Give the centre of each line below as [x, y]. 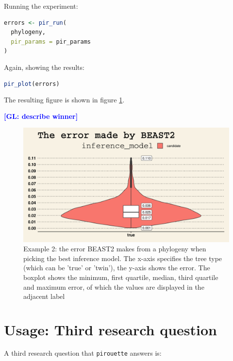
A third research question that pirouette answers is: [83, 353]
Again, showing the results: [44, 67]
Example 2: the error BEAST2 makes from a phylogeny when [115, 249]
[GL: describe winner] [41, 116]
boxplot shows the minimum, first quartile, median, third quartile [121, 277]
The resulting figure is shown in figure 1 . [64, 100]
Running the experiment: [41, 6]
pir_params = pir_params [51, 41]
